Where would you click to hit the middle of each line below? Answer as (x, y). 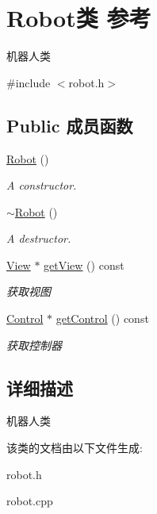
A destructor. (39, 238)
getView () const (84, 265)
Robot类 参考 (79, 18)
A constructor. (42, 185)
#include (29, 82)
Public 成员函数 (70, 125)
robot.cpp (30, 501)
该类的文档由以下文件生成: (75, 448)
